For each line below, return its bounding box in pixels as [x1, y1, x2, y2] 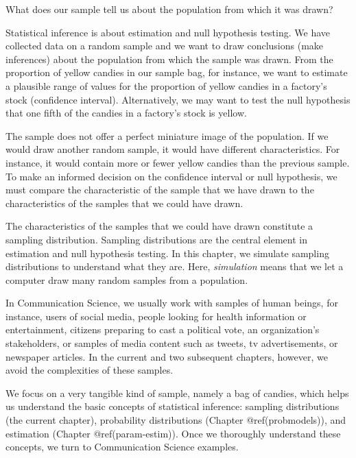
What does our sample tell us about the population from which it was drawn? [5, 2, 333, 16]
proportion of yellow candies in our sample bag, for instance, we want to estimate [5, 65, 348, 80]
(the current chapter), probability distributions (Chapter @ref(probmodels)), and [5, 413, 346, 427]
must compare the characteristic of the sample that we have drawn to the [5, 182, 314, 197]
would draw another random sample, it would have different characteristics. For [5, 142, 340, 156]
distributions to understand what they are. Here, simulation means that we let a [5, 259, 344, 274]
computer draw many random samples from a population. [5, 272, 248, 287]
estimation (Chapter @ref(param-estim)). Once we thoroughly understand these [5, 426, 341, 440]
